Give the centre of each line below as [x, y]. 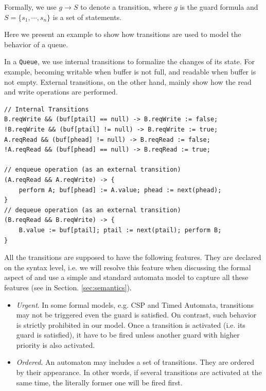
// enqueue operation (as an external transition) [93, 170]
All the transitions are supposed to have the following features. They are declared [133, 257]
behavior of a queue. [36, 44]
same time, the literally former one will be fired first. [99, 382]
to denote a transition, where [126, 7]
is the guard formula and [219, 7]
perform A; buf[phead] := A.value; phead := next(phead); [120, 190]
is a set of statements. [87, 17]
